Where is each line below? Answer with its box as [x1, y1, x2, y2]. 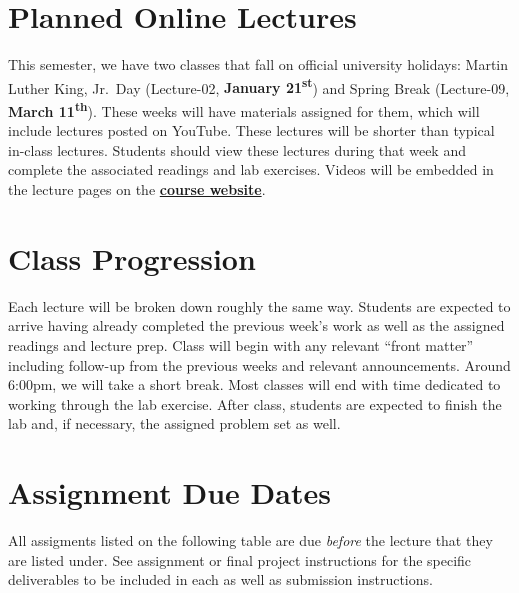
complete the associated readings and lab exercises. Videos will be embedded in [8, 159, 494, 180]
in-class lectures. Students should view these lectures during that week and [8, 139, 466, 160]
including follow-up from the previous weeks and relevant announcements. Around [8, 354, 511, 375]
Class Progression [8, 237, 256, 278]
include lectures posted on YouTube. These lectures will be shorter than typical [8, 120, 495, 141]
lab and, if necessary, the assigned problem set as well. [8, 413, 341, 434]
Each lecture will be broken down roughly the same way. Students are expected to [8, 295, 511, 316]
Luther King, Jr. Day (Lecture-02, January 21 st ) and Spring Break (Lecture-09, [8, 74, 510, 98]
